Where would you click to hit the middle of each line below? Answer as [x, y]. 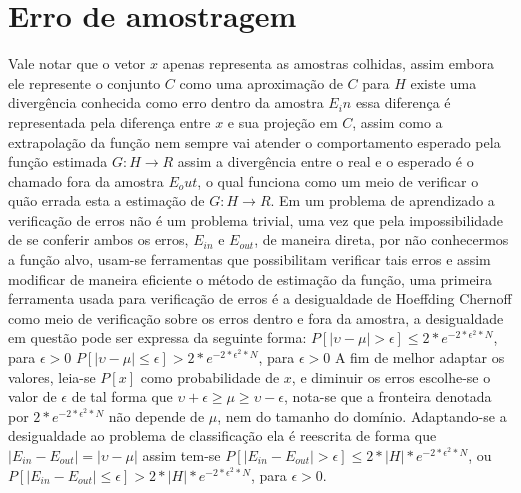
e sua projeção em [282, 121]
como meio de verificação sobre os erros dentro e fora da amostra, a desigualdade [256, 317]
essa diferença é [403, 102]
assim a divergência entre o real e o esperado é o [325, 161]
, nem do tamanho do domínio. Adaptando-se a [362, 415]
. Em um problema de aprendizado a [382, 200]
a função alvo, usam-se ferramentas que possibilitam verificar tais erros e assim [249, 259]
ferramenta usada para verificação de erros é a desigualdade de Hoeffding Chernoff [260, 298]
